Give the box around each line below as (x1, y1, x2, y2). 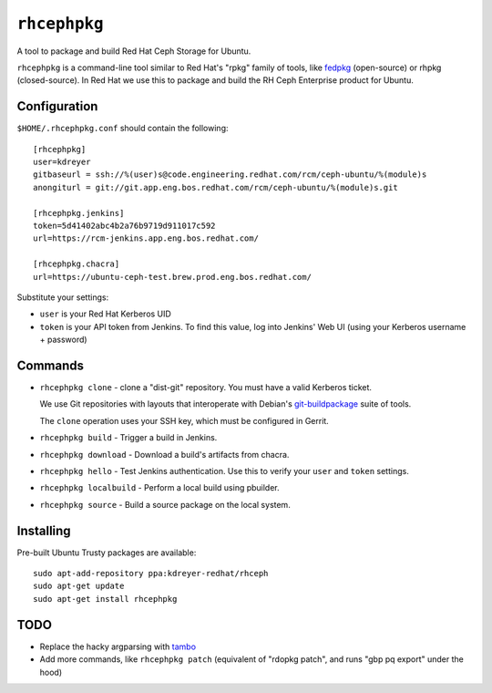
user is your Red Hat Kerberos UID (39, 308, 172, 319)
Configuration (16, 98, 98, 114)
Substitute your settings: (16, 292, 109, 303)
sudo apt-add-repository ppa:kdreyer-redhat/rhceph (33, 568, 269, 579)
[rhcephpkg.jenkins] (33, 208, 125, 218)
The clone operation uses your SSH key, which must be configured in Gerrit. (39, 415, 330, 426)
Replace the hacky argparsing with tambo (39, 641, 196, 652)
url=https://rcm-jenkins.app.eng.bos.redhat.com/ (33, 233, 260, 243)
